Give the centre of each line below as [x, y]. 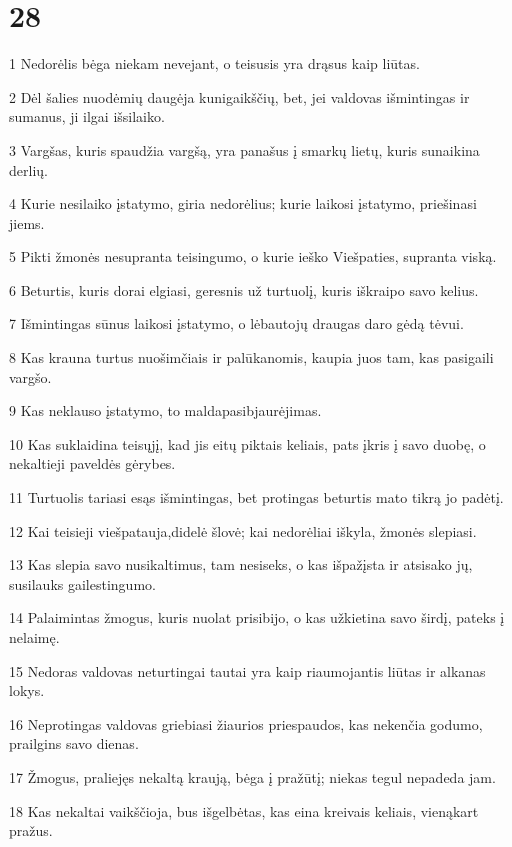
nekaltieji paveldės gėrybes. [92, 463]
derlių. [28, 169]
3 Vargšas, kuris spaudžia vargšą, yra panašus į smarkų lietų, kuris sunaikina [244, 149]
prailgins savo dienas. [74, 743]
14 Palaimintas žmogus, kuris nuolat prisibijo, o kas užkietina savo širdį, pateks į [257, 617]
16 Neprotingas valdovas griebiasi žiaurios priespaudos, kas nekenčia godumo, [246, 723]
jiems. [27, 222]
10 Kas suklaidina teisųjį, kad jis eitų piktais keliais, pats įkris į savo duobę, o [247, 443]
